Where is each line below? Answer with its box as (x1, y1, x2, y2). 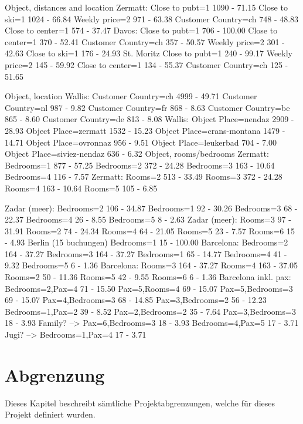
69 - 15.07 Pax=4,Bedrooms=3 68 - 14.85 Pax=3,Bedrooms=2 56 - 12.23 (5, 294, 267, 306)
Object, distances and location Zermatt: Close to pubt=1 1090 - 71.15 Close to (5, 1, 288, 13)
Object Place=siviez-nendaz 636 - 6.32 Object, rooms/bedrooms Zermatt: (5, 147, 269, 160)
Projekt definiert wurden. (5, 408, 96, 420)
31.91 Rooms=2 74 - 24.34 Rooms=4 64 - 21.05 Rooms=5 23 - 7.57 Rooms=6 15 (5, 224, 295, 237)
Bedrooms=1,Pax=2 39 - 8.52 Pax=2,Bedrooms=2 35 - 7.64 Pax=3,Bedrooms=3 (5, 305, 296, 317)
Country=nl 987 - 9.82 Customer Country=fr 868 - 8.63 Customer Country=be (5, 101, 290, 113)
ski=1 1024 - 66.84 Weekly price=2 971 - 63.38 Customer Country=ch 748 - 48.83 (5, 12, 299, 25)
